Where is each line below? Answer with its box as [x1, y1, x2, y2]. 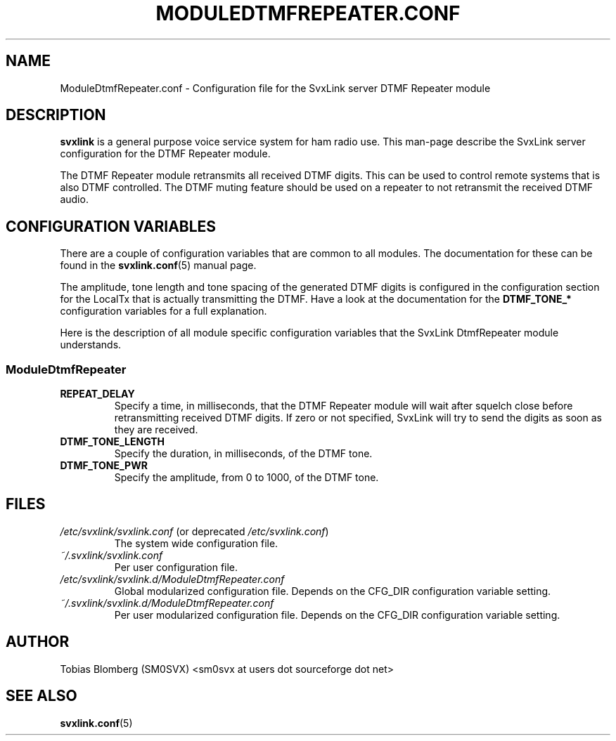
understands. [60, 339, 122, 351]
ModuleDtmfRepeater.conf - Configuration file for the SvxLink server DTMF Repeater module [60, 81, 491, 94]
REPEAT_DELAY [60, 388, 135, 400]
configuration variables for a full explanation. [60, 305, 267, 317]
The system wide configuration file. [114, 537, 278, 549]
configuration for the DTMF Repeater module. [60, 147, 271, 160]
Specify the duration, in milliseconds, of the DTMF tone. [114, 447, 373, 460]
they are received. [114, 424, 198, 436]
